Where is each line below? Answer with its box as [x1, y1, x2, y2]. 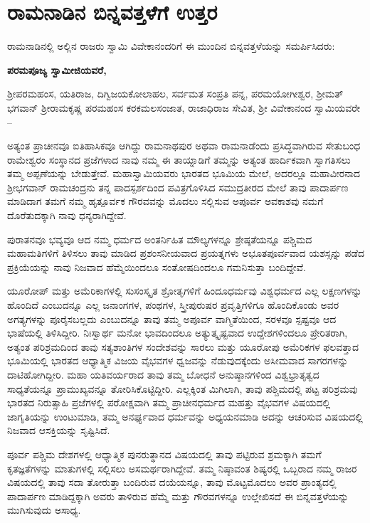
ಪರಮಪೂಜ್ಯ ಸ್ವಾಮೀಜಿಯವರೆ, [7, 62, 107, 77]
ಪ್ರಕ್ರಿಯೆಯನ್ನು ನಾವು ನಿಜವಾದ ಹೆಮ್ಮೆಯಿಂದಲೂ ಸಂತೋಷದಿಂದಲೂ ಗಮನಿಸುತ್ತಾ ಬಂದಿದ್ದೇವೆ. [7, 259, 307, 274]
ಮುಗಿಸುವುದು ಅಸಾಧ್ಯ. [7, 502, 81, 517]
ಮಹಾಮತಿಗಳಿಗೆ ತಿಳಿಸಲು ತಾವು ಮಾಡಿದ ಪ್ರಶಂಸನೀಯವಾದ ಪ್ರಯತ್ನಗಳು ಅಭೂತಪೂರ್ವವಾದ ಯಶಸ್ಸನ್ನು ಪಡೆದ [7, 245, 364, 260]
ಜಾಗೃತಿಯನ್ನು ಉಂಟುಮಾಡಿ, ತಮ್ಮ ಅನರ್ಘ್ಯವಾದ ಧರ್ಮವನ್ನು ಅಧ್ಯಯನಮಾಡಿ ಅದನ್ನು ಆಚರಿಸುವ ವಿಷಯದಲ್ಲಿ [7, 408, 363, 423]
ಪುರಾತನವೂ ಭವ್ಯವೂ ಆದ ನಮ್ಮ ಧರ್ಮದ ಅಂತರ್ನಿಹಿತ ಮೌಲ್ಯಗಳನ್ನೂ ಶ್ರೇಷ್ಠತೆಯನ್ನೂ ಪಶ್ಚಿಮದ [7, 231, 312, 246]
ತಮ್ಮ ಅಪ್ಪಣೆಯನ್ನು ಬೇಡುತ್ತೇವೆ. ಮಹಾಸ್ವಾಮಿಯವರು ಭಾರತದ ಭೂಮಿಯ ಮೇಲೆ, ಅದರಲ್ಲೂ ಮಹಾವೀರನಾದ [7, 166, 360, 181]
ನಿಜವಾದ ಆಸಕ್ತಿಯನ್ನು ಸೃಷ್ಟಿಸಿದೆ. [7, 423, 110, 438]
